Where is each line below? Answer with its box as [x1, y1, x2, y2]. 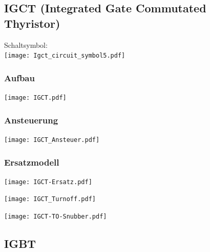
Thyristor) [4, 15, 60, 31]
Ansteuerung [4, 113, 58, 126]
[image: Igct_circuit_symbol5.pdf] [4, 52, 125, 60]
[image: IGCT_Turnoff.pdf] [4, 195, 96, 203]
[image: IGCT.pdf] [4, 94, 67, 102]
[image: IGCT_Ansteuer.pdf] [4, 136, 100, 143]
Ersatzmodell [4, 155, 59, 168]
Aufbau [4, 71, 35, 84]
